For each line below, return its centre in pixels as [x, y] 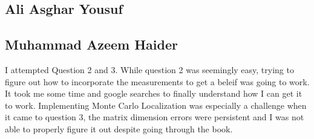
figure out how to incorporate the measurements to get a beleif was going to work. [157, 81]
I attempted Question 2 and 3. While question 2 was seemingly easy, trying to [149, 69]
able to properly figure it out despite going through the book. [119, 128]
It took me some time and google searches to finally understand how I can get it [154, 93]
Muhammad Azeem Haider [91, 44]
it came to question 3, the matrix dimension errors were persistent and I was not [155, 117]
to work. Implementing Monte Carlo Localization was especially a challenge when [156, 105]
